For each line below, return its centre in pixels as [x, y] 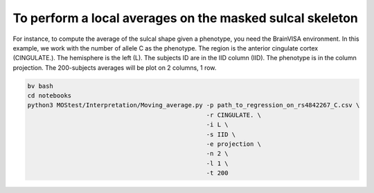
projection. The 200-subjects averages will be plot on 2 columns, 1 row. [115, 67]
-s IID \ [221, 134]
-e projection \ [234, 144]
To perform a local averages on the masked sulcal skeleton [185, 18]
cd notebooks [50, 96]
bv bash [40, 86]
